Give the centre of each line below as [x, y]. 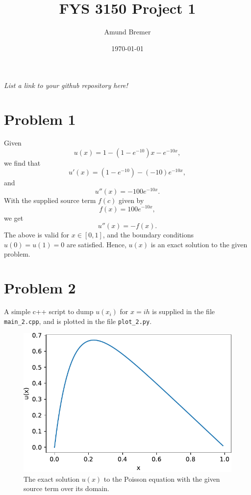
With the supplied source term [50, 200]
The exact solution [52, 479]
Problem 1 [40, 119]
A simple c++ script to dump [49, 311]
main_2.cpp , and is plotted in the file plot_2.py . [78, 321]
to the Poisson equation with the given [162, 479]
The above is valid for [37, 235]
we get [14, 218]
